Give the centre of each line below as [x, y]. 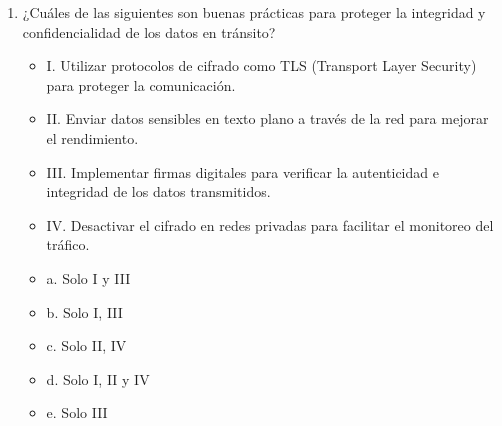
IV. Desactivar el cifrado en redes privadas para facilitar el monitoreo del [270, 224]
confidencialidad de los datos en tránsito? [149, 31]
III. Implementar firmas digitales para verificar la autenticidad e [242, 171]
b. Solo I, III [84, 311]
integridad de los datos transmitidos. [158, 191]
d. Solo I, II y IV [98, 378]
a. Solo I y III [88, 277]
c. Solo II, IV [86, 345]
